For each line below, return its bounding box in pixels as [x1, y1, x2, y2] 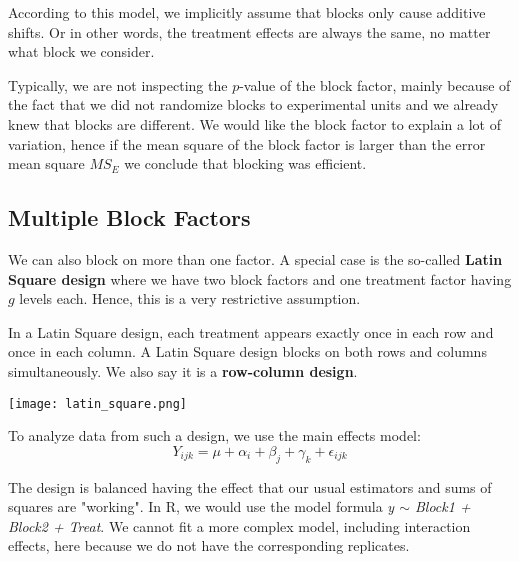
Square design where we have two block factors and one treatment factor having [8, 268, 512, 289]
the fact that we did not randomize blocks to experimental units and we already [8, 94, 499, 115]
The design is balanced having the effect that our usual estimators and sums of [8, 476, 492, 497]
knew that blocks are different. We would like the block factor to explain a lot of [8, 113, 501, 134]
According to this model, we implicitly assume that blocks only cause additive [8, 2, 486, 22]
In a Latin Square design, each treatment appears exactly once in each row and [8, 321, 494, 342]
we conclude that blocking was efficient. [124, 153, 367, 174]
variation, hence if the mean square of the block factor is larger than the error [8, 133, 486, 154]
